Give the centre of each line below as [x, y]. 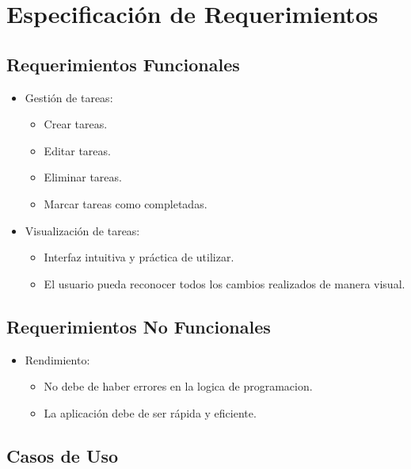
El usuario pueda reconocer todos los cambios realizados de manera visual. [225, 283]
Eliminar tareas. [83, 177]
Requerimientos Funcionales [123, 64]
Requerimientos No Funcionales [139, 326]
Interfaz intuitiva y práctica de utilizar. [139, 257]
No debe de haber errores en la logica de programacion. [178, 386]
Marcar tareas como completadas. [126, 203]
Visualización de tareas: [82, 230]
